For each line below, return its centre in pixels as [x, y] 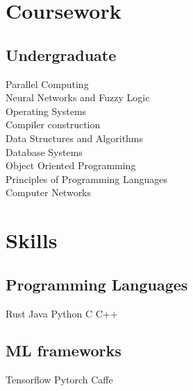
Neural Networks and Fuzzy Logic [78, 97]
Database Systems [44, 151]
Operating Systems [46, 111]
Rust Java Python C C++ [62, 313]
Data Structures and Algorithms [75, 138]
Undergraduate [61, 54]
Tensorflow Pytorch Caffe [59, 380]
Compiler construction [53, 124]
